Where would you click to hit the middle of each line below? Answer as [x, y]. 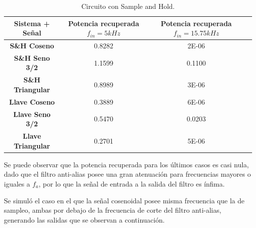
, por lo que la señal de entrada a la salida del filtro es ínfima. [132, 183]
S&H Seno [32, 57]
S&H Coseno [32, 46]
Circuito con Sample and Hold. [128, 6]
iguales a [17, 183]
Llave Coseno [32, 101]
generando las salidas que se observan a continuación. [84, 219]
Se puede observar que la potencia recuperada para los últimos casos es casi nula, [127, 164]
